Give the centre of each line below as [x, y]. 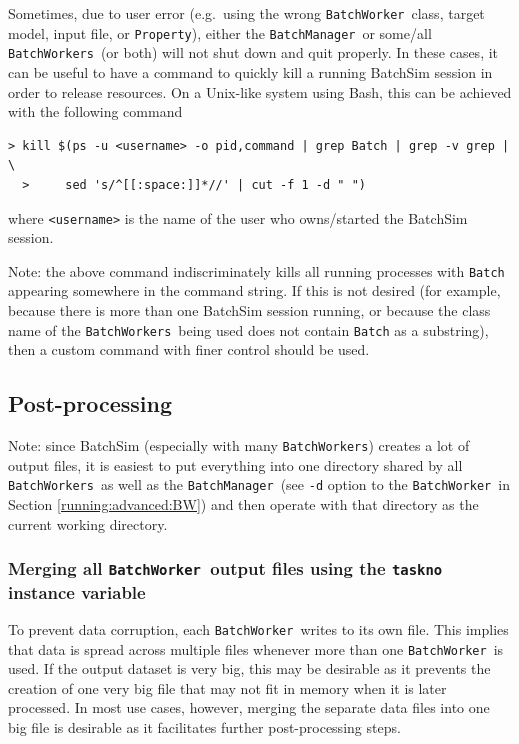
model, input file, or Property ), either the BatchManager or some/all [220, 32]
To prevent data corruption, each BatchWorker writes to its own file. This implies [258, 628]
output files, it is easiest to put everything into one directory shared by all [235, 464]
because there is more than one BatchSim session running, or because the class [249, 310]
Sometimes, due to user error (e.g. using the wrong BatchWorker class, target [246, 13]
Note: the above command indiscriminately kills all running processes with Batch [256, 270]
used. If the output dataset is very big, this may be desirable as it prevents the [249, 668]
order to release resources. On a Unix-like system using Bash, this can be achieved [260, 91]
